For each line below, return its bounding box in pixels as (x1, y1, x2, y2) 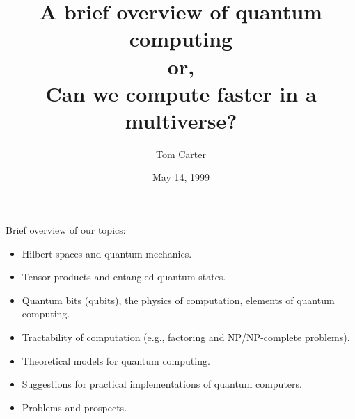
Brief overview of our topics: (6, 223, 126, 237)
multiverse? (125, 106, 237, 134)
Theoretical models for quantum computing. (22, 353, 210, 367)
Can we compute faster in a (45, 79, 317, 107)
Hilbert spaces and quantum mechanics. (22, 246, 192, 260)
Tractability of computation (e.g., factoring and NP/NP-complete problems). (22, 330, 350, 345)
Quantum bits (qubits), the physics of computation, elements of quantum (22, 292, 335, 307)
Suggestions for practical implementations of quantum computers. (22, 377, 302, 391)
